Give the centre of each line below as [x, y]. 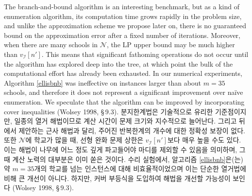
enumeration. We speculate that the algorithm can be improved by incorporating [124, 101]
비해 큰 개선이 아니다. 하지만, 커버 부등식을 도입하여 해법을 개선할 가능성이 [117, 178]
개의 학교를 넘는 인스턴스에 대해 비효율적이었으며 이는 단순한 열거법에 [140, 169]
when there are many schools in [51, 45]
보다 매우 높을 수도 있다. [204, 140]
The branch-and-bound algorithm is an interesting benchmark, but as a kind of [122, 6]
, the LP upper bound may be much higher [171, 45]
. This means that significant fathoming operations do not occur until [145, 54]
